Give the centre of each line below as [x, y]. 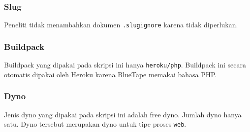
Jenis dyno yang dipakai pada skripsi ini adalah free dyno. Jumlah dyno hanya [123, 114]
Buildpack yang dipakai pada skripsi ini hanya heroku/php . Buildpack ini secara [125, 65]
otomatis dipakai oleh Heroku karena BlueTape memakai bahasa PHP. [110, 74]
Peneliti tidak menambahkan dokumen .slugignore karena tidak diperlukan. [121, 25]
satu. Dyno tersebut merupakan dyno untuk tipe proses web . [95, 124]
